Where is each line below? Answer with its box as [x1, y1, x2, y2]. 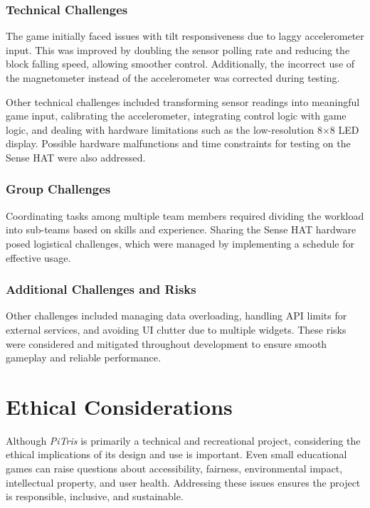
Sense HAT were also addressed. [6, 149, 146, 164]
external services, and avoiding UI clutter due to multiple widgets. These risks [6, 322, 347, 337]
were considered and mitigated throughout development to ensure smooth [6, 336, 327, 351]
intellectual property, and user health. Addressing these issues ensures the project [6, 475, 361, 490]
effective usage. [6, 250, 71, 265]
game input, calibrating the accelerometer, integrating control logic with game [6, 108, 347, 123]
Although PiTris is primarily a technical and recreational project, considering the [6, 433, 361, 448]
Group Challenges [6, 180, 111, 198]
